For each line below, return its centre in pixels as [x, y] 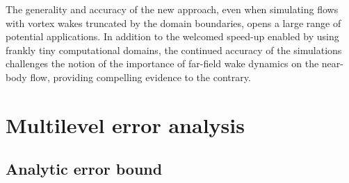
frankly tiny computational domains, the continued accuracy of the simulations [174, 50]
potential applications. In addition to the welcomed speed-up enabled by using [172, 36]
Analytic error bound [84, 169]
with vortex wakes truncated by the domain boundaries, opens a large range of [173, 23]
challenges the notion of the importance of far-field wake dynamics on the [162, 63]
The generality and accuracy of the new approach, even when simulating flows [172, 9]
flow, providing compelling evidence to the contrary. [140, 77]
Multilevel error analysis [125, 124]
